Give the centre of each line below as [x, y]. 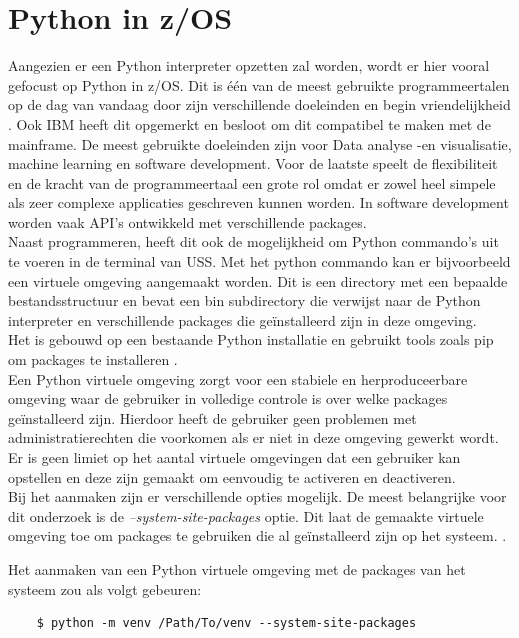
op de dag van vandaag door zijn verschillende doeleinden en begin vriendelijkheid [259, 104]
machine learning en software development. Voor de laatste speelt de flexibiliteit [253, 163]
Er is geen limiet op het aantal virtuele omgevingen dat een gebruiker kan [234, 457]
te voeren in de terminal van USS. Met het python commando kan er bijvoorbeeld [259, 261]
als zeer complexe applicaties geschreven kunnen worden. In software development [258, 202]
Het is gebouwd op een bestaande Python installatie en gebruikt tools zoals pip [251, 339]
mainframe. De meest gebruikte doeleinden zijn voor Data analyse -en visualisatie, [260, 143]
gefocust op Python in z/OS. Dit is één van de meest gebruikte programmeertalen [259, 84]
